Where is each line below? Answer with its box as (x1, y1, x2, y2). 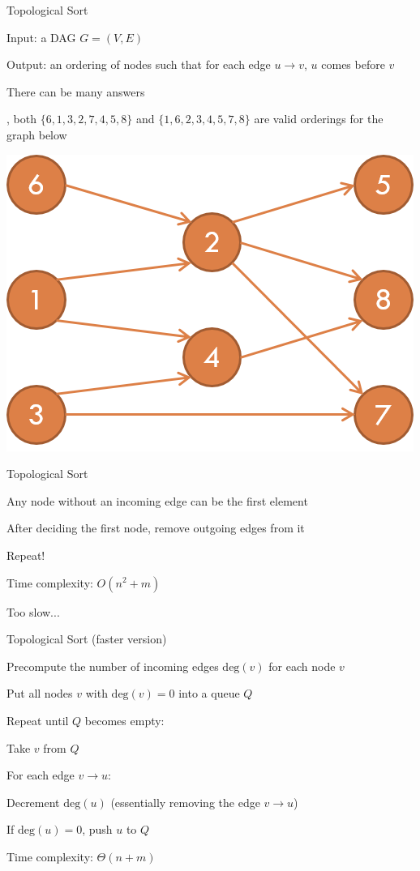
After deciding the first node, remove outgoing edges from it (6, 519, 305, 536)
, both (6, 110, 36, 127)
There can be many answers (6, 83, 145, 100)
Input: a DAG (6, 28, 76, 45)
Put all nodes (6, 685, 73, 702)
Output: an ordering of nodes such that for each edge (6, 56, 271, 73)
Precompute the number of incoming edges (6, 657, 219, 674)
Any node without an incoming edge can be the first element (6, 492, 308, 509)
